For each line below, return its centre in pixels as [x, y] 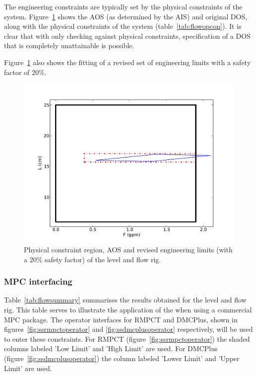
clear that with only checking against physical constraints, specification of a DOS [127, 36]
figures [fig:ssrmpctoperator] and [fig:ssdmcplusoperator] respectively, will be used [128, 329]
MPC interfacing [38, 281]
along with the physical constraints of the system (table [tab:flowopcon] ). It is [123, 26]
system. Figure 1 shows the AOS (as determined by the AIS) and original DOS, [126, 16]
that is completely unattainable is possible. [69, 45]
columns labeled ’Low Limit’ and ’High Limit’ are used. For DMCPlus [111, 348]
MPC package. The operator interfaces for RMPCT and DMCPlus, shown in [121, 319]
